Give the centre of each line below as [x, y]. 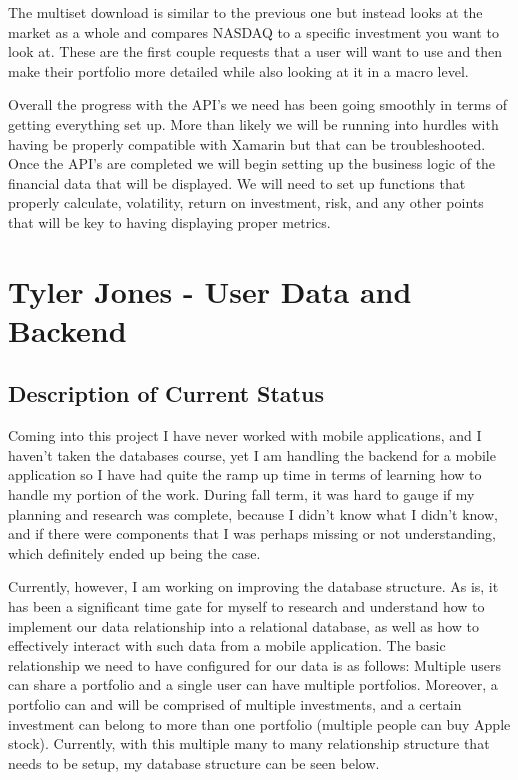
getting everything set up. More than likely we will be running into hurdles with [253, 123]
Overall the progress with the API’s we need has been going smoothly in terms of [257, 104]
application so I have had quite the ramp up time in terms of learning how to [245, 474]
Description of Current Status [166, 393]
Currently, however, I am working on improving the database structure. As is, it [253, 586]
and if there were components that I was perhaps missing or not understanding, [252, 533]
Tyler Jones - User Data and [210, 290]
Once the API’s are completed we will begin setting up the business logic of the [252, 163]
